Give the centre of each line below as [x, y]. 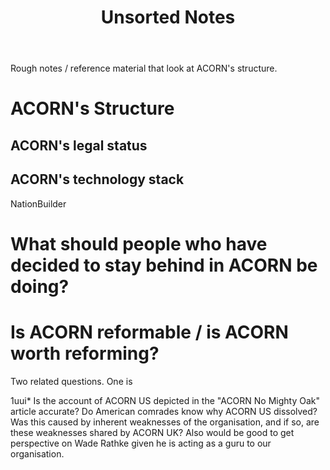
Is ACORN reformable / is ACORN [149, 332]
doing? [40, 286]
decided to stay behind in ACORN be [164, 265]
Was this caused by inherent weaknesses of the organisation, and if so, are [165, 422]
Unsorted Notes [168, 17]
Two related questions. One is [71, 381]
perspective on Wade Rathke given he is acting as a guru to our [141, 443]
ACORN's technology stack [97, 179]
